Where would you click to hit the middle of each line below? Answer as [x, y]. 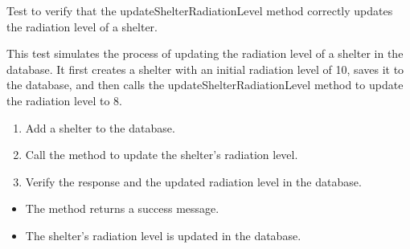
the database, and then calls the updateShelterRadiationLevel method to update [205, 85]
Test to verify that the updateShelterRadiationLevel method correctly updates [200, 10]
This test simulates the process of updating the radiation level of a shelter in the [205, 53]
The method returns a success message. [122, 208]
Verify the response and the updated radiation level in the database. [193, 181]
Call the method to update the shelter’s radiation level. [162, 155]
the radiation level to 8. [64, 100]
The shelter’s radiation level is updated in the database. [163, 235]
